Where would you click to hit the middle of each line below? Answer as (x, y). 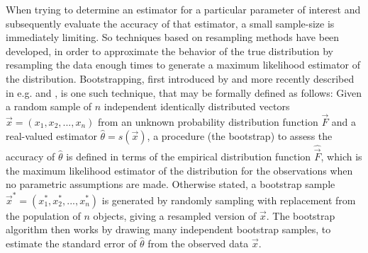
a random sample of (49, 106)
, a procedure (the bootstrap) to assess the (240, 135)
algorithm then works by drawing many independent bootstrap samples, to (168, 229)
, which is (341, 156)
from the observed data (198, 243)
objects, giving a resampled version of (175, 215)
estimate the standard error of (71, 243)
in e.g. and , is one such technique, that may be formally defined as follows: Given (184, 92)
